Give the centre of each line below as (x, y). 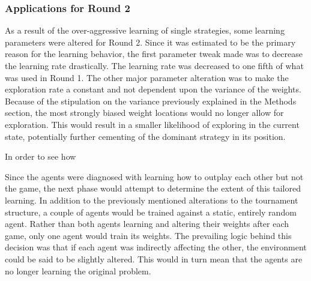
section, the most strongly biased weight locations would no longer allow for (144, 113)
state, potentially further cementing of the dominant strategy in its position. (145, 136)
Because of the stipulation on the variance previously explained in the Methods (151, 101)
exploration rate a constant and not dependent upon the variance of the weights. (153, 89)
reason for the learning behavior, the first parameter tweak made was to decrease (154, 54)
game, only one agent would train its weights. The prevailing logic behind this (148, 235)
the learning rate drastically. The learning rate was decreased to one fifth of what (154, 65)
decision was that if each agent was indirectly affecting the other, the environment (156, 247)
